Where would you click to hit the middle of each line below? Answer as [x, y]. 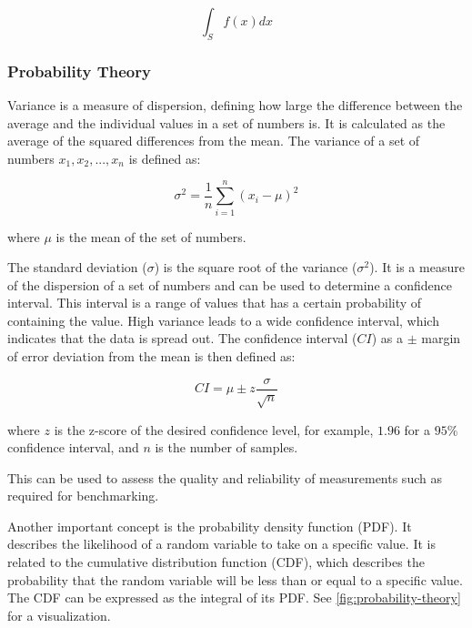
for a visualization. [59, 615]
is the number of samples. [226, 447]
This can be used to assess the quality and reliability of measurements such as [225, 477]
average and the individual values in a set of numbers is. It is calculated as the [226, 122]
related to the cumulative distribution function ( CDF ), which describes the [216, 562]
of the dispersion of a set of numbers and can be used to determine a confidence [230, 284]
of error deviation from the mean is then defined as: [151, 356]
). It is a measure [417, 267]
